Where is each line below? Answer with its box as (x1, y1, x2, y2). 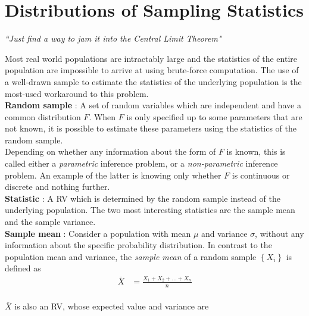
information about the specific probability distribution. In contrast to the (5, 239, 272, 251)
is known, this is (226, 145, 286, 158)
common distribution (5, 110, 81, 123)
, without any (255, 227, 304, 239)
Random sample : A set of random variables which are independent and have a (5, 99, 301, 111)
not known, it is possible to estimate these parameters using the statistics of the (5, 122, 297, 134)
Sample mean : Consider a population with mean (5, 227, 191, 239)
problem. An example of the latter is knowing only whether (5, 168, 221, 181)
